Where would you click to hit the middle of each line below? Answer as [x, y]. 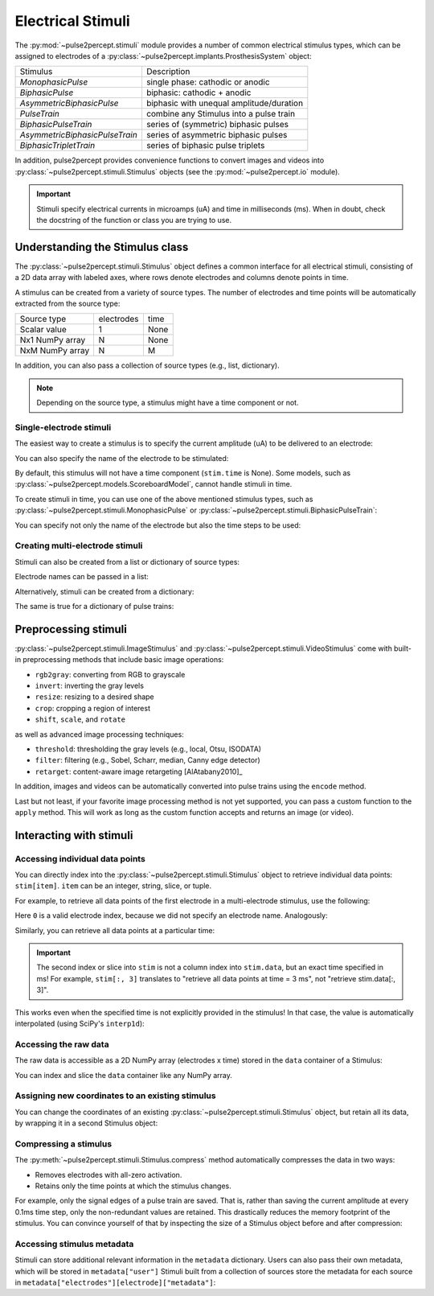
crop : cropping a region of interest [92, 708]
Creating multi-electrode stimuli [79, 545]
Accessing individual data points [80, 858]
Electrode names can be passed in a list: [82, 577]
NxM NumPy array [55, 351]
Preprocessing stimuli [71, 629]
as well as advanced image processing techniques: [99, 734]
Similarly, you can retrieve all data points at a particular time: [115, 930]
